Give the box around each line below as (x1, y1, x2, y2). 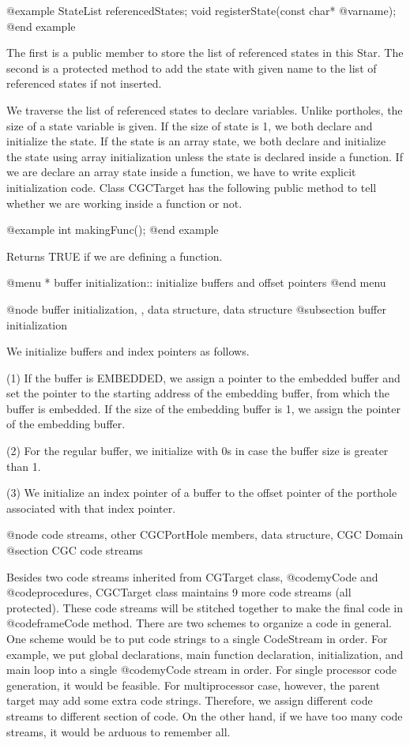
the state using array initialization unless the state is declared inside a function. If (6, 148, 403, 164)
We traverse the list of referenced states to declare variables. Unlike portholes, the (6, 101, 403, 118)
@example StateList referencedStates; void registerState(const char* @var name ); (6, 2, 397, 18)
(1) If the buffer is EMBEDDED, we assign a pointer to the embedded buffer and (6, 369, 401, 386)
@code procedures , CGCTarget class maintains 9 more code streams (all (6, 584, 352, 600)
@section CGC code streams (6, 542, 143, 559)
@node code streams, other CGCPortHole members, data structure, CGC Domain (6, 526, 404, 543)
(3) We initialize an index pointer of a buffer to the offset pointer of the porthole (6, 484, 397, 501)
